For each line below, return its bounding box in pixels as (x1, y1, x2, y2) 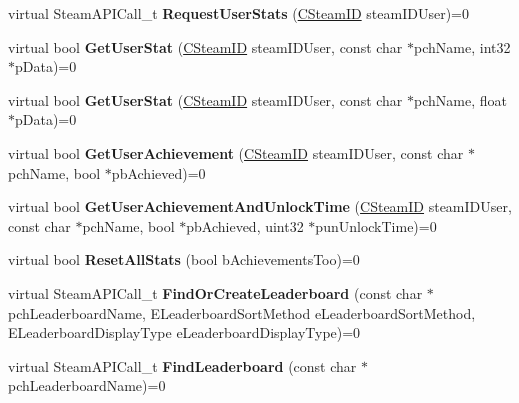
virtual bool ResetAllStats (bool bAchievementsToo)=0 (8, 249, 360, 270)
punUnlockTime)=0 (315, 215, 437, 236)
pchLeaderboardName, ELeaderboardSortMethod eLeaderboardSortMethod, (8, 302, 476, 323)
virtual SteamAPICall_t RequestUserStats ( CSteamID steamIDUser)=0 (8, 3, 469, 23)
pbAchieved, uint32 (186, 215, 304, 236)
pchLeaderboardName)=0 (8, 375, 166, 396)
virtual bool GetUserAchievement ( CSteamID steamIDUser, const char (8, 142, 464, 163)
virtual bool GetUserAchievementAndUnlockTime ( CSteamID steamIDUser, (8, 196, 512, 217)
